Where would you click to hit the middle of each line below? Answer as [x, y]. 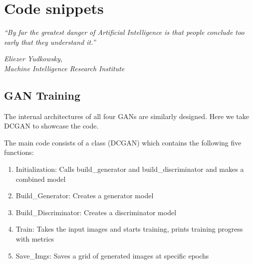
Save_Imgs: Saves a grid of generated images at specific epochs [112, 255]
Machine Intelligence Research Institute [64, 68]
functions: [19, 152]
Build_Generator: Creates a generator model [85, 196]
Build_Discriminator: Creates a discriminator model [96, 212]
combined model [41, 179]
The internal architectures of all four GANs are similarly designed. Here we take [127, 116]
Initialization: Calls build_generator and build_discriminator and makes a [130, 169]
